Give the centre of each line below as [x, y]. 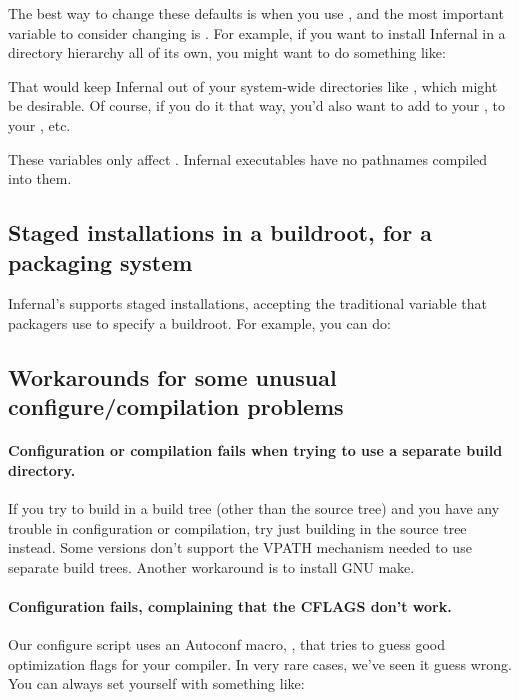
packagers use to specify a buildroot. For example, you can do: [199, 322]
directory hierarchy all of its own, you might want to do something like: [227, 52]
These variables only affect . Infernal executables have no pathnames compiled [248, 158]
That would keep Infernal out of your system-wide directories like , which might [253, 85]
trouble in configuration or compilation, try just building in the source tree [237, 527]
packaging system [100, 261]
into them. [40, 178]
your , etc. [39, 124]
